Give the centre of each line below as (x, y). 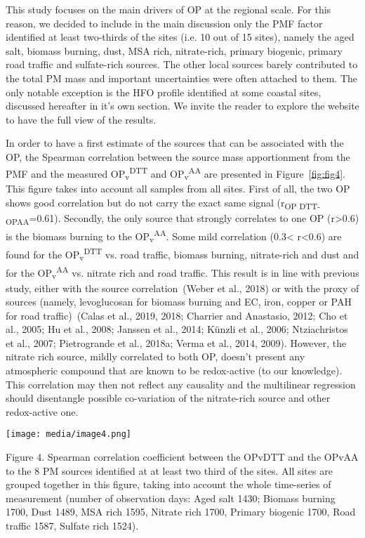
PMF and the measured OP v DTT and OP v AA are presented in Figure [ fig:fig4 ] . (175, 173)
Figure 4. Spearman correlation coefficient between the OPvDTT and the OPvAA (182, 457)
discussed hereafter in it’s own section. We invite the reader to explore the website (182, 106)
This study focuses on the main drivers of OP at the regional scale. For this (168, 9)
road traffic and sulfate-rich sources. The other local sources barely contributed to (182, 64)
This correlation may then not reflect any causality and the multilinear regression (181, 384)
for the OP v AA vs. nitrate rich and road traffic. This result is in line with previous (182, 272)
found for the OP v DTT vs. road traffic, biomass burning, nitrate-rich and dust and (182, 254)
